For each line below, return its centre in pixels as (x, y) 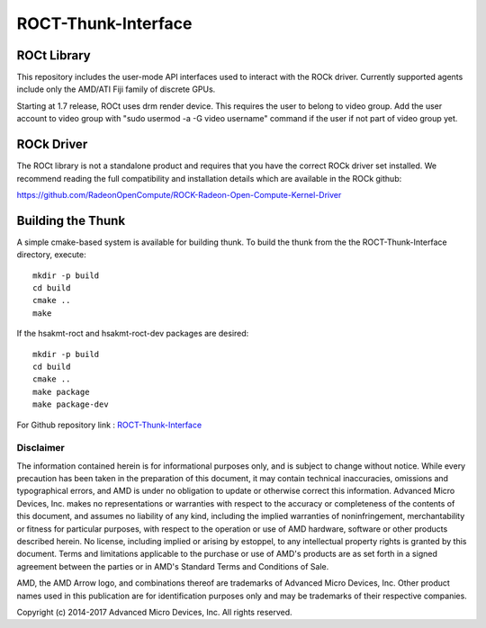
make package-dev (71, 404)
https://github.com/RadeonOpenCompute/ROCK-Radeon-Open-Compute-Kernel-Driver (179, 194)
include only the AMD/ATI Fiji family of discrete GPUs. (116, 89)
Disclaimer (40, 448)
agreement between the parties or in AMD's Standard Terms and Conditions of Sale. (173, 566)
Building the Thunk (71, 220)
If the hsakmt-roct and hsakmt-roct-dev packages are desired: (133, 334)
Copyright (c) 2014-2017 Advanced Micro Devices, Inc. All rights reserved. (154, 612)
